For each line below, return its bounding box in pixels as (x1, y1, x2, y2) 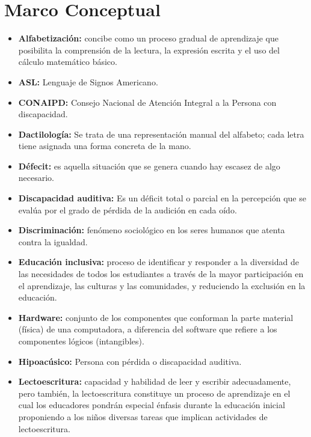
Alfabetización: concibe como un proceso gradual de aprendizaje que (18, 32, 279, 44)
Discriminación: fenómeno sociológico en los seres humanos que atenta (18, 224, 285, 236)
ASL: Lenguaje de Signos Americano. (18, 75, 158, 88)
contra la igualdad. (18, 235, 88, 248)
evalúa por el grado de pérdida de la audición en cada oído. (18, 203, 237, 216)
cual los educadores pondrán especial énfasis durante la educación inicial (18, 399, 285, 411)
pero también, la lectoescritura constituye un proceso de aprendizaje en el (18, 387, 291, 399)
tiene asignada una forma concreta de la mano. (18, 139, 191, 152)
